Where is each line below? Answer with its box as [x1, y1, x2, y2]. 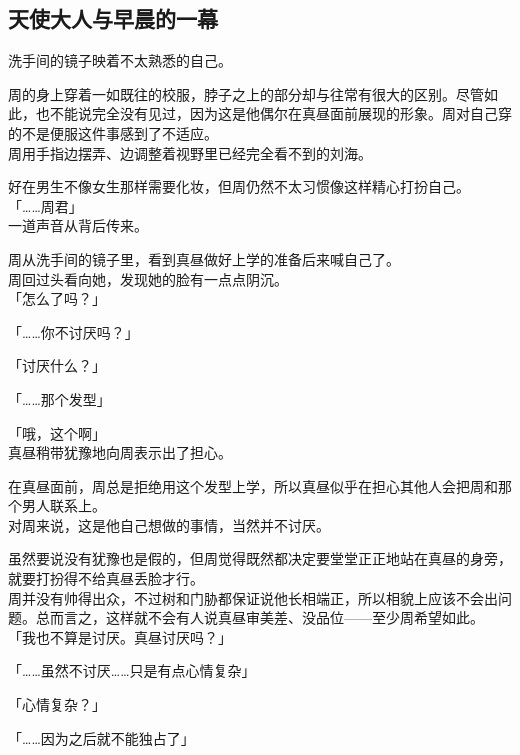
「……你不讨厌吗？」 [8, 321, 139, 342]
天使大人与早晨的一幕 [8, 3, 218, 34]
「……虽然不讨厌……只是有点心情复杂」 [8, 660, 256, 681]
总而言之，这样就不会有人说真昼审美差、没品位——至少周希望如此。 [35, 607, 484, 628]
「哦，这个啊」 [8, 422, 106, 443]
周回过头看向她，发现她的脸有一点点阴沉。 [8, 268, 288, 289]
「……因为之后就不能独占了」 [8, 727, 195, 748]
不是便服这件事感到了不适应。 [21, 122, 218, 143]
